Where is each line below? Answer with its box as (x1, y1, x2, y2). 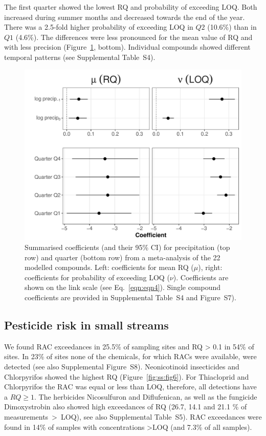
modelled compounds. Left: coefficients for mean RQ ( (25, 262, 194, 273)
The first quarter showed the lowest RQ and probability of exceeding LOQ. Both (4, 2, 257, 12)
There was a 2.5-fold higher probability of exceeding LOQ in (4, 22, 193, 32)
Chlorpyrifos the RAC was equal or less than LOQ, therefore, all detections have (4, 381, 257, 392)
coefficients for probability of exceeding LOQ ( (25, 272, 170, 282)
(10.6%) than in (207, 22, 257, 32)
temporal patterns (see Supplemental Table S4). (4, 51, 156, 62)
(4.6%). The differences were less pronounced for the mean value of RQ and (15, 31, 253, 42)
